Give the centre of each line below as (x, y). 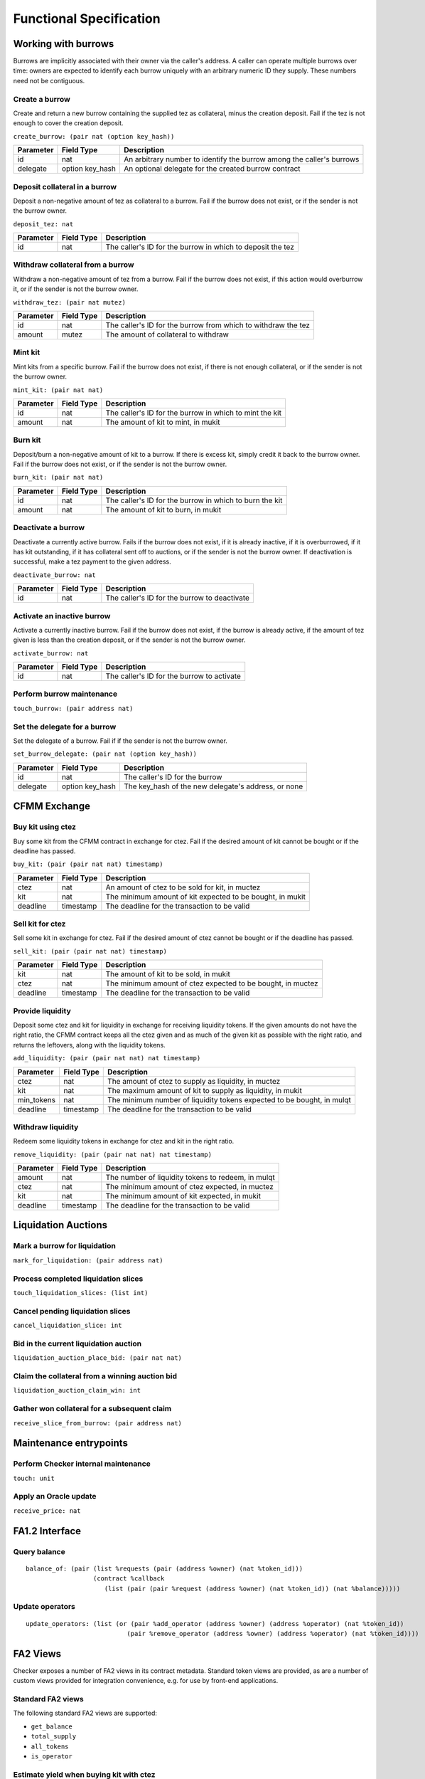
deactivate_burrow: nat (54, 575)
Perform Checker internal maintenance (82, 1464)
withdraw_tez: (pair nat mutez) (69, 302)
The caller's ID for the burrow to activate (173, 676)
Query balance (39, 1551)
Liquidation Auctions (60, 1225)
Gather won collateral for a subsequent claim (92, 1409)
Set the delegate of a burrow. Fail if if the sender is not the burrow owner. (120, 741)
